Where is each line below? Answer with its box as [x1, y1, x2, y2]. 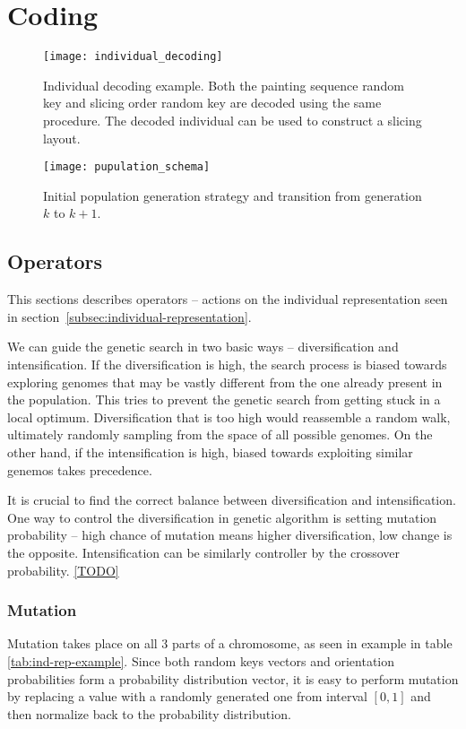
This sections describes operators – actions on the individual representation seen [7, 290, 448, 308]
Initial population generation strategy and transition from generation [43, 186, 422, 204]
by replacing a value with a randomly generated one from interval [7, 687, 367, 706]
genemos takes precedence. [7, 460, 152, 479]
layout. [43, 128, 81, 147]
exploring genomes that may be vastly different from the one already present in [7, 372, 443, 391]
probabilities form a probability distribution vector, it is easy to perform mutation [7, 669, 459, 688]
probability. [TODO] [7, 560, 119, 579]
